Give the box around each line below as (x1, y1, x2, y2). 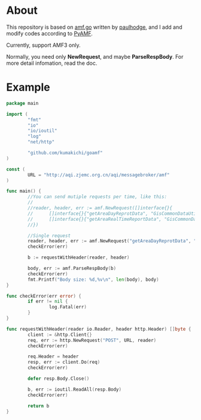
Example (6, 80, 50, 94)
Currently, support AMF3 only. (6, 41, 81, 49)
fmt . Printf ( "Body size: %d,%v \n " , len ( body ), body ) (28, 277, 160, 283)
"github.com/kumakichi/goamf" (28, 150, 103, 156)
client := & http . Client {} (28, 331, 93, 338)
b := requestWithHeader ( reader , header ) (28, 254, 130, 261)
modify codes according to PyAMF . (6, 29, 93, 37)
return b (28, 403, 50, 409)
